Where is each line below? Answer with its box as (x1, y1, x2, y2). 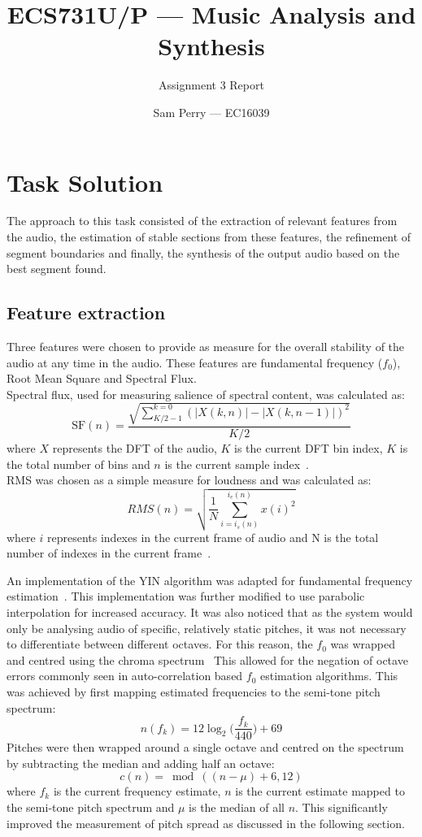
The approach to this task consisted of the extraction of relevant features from (7, 212, 398, 229)
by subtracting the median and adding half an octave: (7, 754, 275, 771)
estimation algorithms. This (260, 667, 398, 684)
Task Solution (7, 165, 163, 198)
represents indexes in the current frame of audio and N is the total (46, 528, 379, 545)
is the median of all (189, 799, 285, 816)
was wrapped (330, 635, 395, 653)
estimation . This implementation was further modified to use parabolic (7, 588, 365, 605)
